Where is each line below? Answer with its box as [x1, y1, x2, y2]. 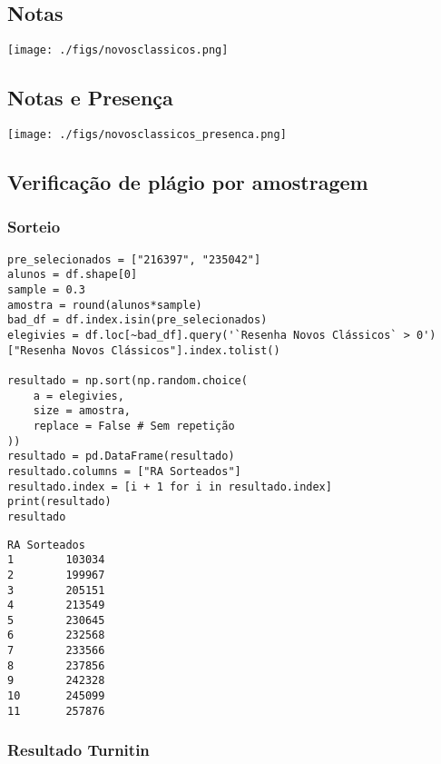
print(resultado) [7, 495, 112, 509]
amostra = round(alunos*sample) [7, 298, 202, 312]
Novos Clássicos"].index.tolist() [72, 343, 280, 357]
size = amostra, [33, 404, 132, 418]
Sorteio [7, 215, 61, 238]
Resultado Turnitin [7, 739, 150, 761]
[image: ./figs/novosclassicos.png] [7, 44, 229, 57]
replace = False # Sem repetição [33, 419, 235, 432]
